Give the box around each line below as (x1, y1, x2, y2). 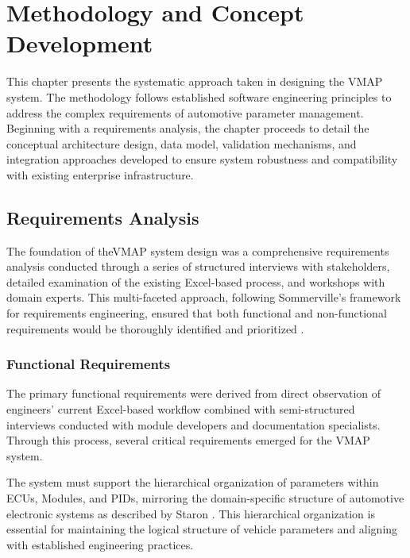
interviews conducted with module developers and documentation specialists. (6, 416, 381, 433)
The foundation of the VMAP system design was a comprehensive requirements (6, 242, 389, 259)
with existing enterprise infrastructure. (6, 166, 194, 183)
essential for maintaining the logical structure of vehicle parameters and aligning (6, 521, 398, 537)
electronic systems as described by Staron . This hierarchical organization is (6, 505, 375, 521)
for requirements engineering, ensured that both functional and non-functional (6, 305, 387, 321)
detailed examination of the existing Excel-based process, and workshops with (6, 273, 385, 290)
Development (6, 27, 153, 60)
